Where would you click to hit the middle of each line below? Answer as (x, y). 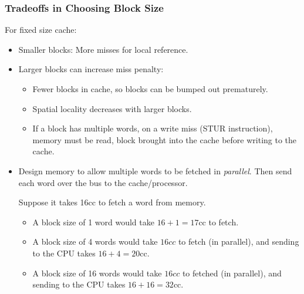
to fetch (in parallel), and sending (239, 241)
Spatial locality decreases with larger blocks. (112, 108)
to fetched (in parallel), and (232, 273)
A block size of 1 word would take (93, 222)
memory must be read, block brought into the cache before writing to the (165, 139)
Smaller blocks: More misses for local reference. (103, 49)
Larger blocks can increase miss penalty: (91, 69)
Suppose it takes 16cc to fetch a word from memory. (112, 202)
